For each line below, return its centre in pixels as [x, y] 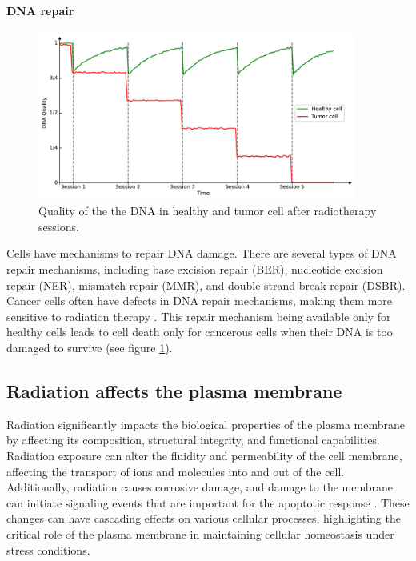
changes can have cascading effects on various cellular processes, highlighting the [204, 518]
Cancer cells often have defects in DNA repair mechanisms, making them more [200, 301]
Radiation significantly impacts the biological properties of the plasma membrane [206, 424]
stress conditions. [48, 549]
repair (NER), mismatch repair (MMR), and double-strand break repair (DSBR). [206, 285]
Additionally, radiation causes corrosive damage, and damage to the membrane [200, 487]
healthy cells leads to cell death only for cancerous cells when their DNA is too [200, 332]
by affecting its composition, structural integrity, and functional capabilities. [193, 440]
